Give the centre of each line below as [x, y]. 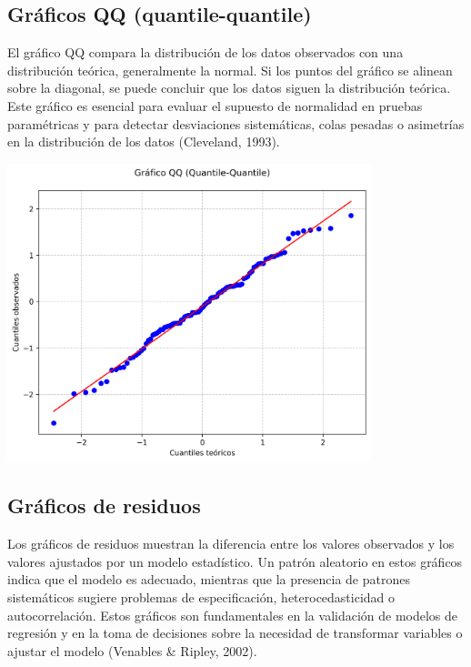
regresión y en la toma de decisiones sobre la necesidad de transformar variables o [235, 633]
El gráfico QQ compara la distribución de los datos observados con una [205, 52]
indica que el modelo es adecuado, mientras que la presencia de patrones [209, 579]
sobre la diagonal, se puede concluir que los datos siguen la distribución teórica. [229, 88]
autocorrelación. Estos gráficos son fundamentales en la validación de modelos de [233, 615]
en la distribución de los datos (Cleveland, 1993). [144, 141]
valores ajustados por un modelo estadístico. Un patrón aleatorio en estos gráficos [235, 561]
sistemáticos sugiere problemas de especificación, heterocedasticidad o [201, 597]
